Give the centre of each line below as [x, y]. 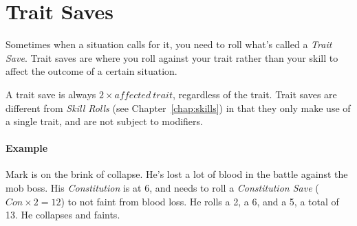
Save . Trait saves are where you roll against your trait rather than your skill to [172, 57]
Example [27, 148]
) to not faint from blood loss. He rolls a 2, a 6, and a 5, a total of [200, 201]
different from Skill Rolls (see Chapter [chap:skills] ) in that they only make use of [178, 108]
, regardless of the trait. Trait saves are [255, 94]
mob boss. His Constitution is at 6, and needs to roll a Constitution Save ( [162, 188]
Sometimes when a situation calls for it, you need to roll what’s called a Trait [169, 44]
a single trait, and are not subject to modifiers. [104, 121]
